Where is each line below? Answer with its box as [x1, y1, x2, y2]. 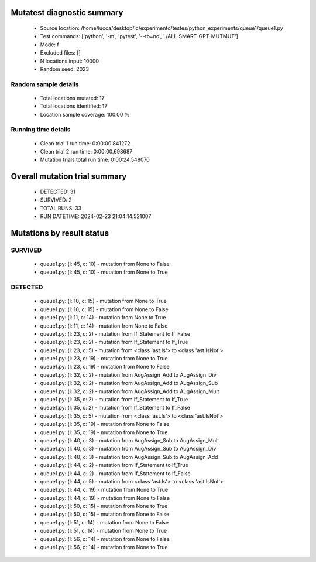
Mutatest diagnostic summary [11, 8, 123, 18]
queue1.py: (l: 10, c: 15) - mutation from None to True [40, 298, 167, 305]
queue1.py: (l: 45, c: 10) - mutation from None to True [40, 268, 168, 275]
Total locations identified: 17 [40, 103, 108, 110]
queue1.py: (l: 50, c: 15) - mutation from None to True [40, 503, 168, 510]
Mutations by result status [11, 228, 109, 238]
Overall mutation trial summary [11, 172, 127, 182]
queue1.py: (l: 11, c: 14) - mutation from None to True [40, 314, 166, 321]
